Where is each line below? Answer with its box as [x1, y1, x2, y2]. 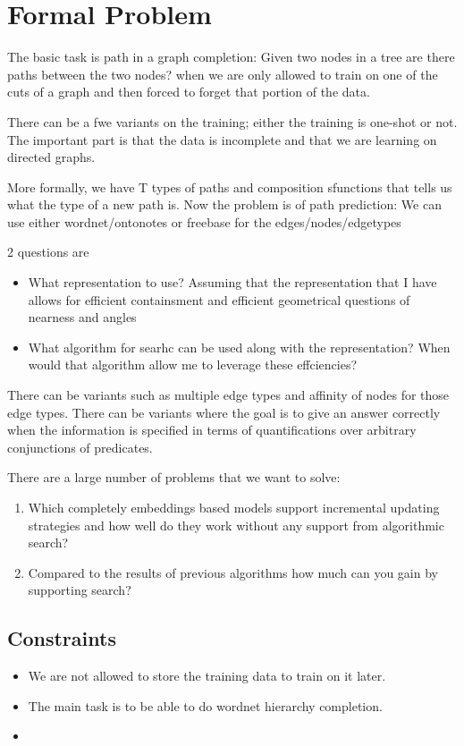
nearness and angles [28, 308, 137, 326]
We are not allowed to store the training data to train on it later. [28, 666, 386, 685]
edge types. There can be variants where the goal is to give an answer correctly [7, 403, 441, 421]
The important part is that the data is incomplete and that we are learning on [7, 130, 437, 148]
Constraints [7, 624, 116, 652]
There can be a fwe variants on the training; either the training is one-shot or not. [7, 112, 458, 131]
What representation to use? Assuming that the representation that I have [28, 273, 437, 292]
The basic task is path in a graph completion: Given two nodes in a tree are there [7, 47, 455, 66]
